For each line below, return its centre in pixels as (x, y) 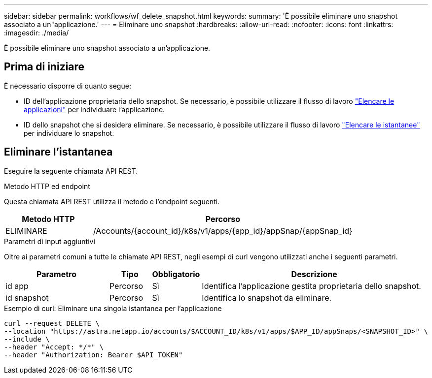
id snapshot (27, 298)
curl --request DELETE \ (52, 323)
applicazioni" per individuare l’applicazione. (94, 109)
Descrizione (314, 274)
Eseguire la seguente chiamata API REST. (71, 171)
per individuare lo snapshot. (69, 133)
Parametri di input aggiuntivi (50, 241)
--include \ (27, 339)
